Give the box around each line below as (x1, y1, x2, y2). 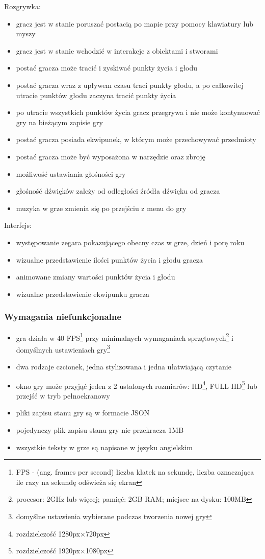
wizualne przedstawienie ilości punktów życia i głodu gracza (16, 254, 203, 265)
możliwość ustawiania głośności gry (16, 168, 126, 179)
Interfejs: (4, 220, 32, 230)
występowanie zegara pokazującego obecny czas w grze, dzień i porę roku (16, 237, 245, 247)
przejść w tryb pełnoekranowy (16, 390, 110, 401)
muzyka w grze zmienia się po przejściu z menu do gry (16, 202, 187, 213)
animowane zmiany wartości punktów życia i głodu (16, 271, 175, 282)
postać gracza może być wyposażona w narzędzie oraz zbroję (16, 151, 205, 161)
